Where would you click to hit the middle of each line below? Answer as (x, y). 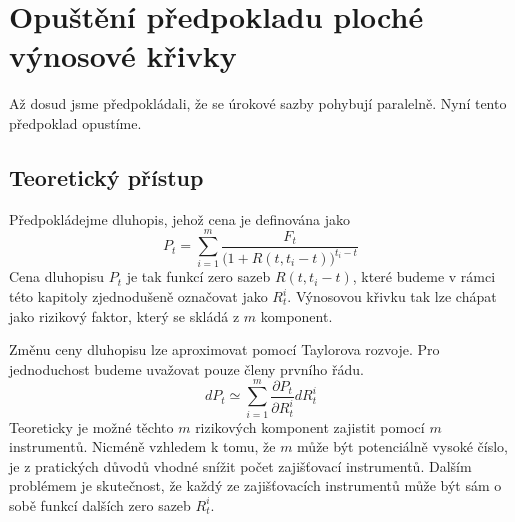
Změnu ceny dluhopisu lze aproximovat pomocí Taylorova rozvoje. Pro (224, 349)
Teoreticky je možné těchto (91, 426)
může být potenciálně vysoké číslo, (403, 446)
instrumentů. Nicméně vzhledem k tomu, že (142, 446)
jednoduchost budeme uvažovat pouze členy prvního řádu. (186, 368)
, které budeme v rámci (424, 276)
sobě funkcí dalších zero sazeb (100, 504)
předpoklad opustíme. (75, 122)
